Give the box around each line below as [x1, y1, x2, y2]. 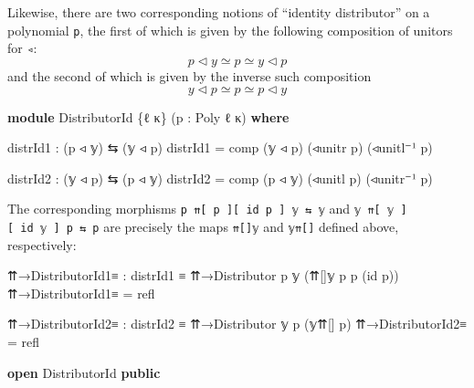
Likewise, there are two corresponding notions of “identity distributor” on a [7, 3, 430, 21]
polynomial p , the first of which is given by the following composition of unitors [7, 20, 453, 39]
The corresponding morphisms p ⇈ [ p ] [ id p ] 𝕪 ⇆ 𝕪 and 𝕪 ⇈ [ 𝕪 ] [7, 199, 407, 218]
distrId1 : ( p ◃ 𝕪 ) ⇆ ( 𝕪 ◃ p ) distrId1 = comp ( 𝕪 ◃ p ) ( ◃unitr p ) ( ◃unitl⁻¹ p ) [7, 138, 433, 157]
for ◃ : [7, 38, 37, 58]
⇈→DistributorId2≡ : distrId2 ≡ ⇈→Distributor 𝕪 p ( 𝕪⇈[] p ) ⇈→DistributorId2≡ [7, 314, 468, 333]
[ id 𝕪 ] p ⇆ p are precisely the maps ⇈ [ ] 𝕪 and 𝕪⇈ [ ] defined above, [7, 216, 399, 236]
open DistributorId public [7, 362, 161, 382]
